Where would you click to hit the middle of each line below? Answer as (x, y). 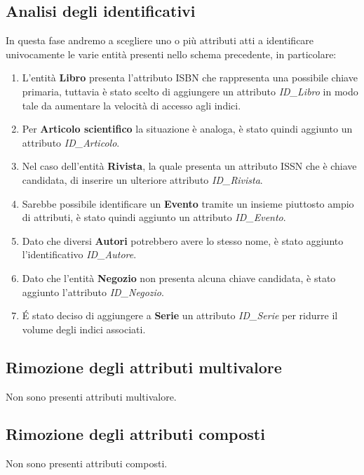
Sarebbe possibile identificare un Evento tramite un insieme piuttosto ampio (188, 203)
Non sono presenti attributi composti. (87, 463)
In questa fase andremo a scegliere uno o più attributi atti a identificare (160, 40)
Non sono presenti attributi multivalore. (91, 396)
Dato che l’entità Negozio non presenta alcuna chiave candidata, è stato (179, 277)
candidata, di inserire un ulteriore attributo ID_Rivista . (142, 179)
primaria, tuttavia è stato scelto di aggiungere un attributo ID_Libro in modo (190, 91)
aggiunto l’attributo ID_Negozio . (93, 292)
